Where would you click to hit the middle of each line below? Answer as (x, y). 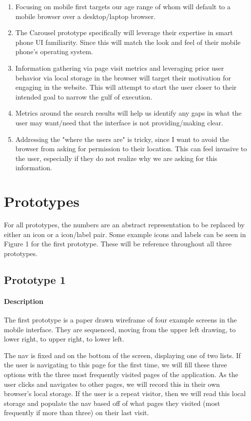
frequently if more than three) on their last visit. (77, 412)
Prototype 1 (35, 279)
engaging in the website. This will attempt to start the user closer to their (126, 87)
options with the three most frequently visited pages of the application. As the (121, 374)
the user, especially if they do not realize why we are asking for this (116, 158)
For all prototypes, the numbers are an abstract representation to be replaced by (124, 225)
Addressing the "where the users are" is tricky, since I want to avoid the (122, 139)
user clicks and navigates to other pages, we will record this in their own (112, 384)
